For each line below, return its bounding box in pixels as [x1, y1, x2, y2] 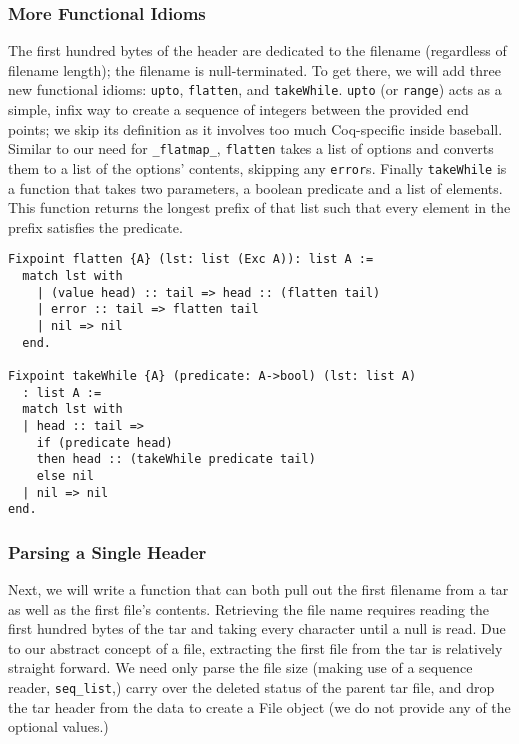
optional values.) [8, 716, 109, 737]
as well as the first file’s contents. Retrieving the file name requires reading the [8, 598, 490, 619]
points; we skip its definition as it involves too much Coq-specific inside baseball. [8, 118, 503, 139]
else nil [36, 468, 94, 483]
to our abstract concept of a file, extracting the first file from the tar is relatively [8, 637, 503, 658]
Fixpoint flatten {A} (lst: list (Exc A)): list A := [8, 252, 374, 267]
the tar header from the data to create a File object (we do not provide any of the [8, 696, 511, 717]
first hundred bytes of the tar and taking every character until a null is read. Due [8, 618, 506, 639]
